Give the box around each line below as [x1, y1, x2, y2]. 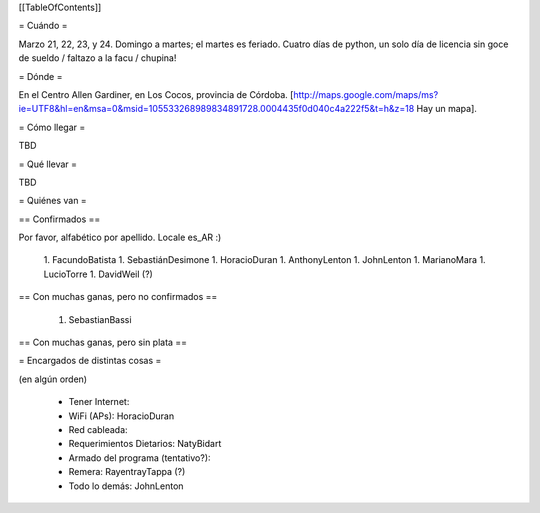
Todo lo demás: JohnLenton [68, 480, 184, 492]
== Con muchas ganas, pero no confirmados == [18, 291, 218, 303]
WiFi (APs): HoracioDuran [68, 410, 175, 422]
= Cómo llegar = [18, 121, 86, 133]
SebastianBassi [68, 313, 132, 325]
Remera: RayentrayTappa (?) [68, 466, 186, 478]
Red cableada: [68, 423, 129, 435]
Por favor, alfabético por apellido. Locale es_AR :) [18, 231, 222, 244]
